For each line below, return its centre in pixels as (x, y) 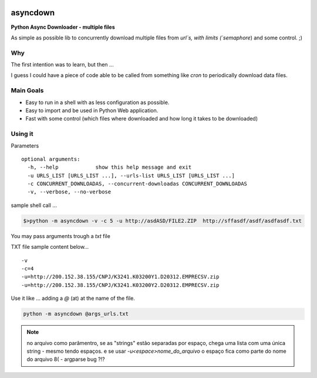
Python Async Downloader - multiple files (63, 27)
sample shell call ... (34, 205)
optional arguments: (51, 159)
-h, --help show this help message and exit (109, 167)
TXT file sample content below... (50, 247)
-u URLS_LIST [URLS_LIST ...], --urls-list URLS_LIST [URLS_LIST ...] (131, 175)
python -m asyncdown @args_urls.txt (76, 314)
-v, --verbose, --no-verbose (69, 192)
